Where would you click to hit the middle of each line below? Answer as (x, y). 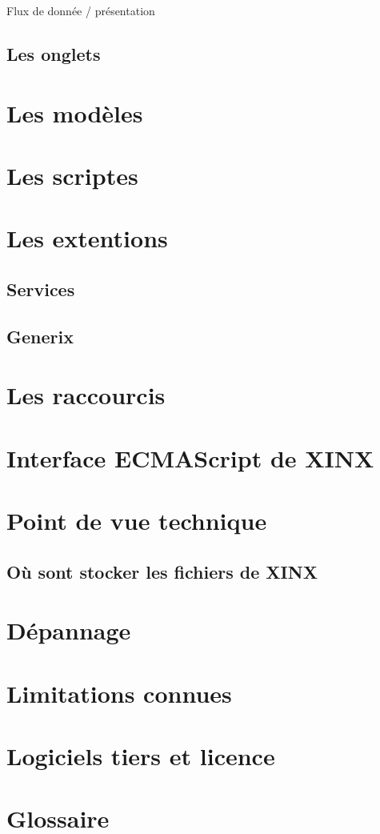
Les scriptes (72, 175)
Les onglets (54, 53)
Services (41, 289)
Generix (40, 336)
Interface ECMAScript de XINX (190, 457)
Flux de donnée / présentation (81, 10)
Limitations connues (119, 693)
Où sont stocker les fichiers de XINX (162, 571)
